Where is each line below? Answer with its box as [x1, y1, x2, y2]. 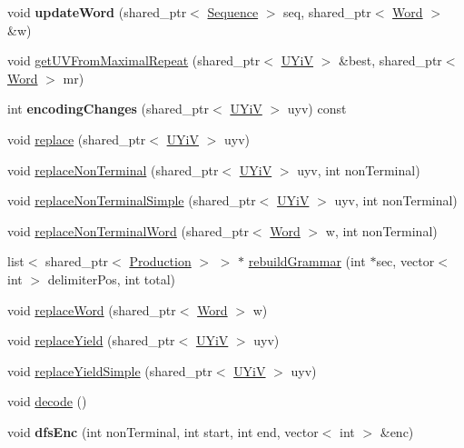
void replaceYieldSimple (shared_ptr [7, 361, 212, 380]
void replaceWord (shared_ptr [7, 300, 176, 319]
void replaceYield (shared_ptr [7, 331, 175, 350]
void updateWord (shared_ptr [7, 3, 187, 21]
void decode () [7, 392, 87, 411]
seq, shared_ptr [283, 3, 371, 21]
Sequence [207, 3, 259, 21]
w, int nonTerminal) [325, 221, 438, 240]
